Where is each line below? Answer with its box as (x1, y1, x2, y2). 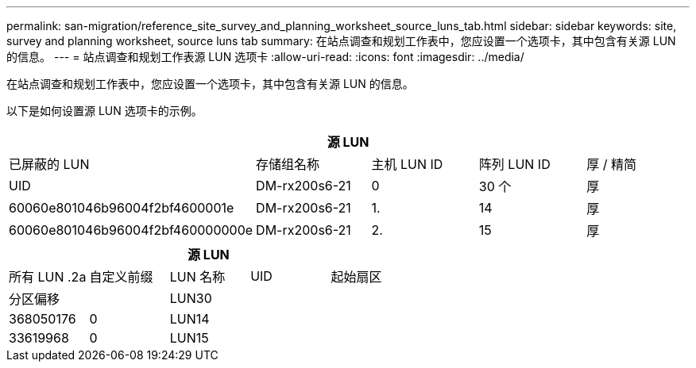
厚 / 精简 (586, 156, 636, 172)
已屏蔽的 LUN (9, 156, 90, 172)
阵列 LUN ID (478, 156, 551, 172)
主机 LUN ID (371, 156, 443, 172)
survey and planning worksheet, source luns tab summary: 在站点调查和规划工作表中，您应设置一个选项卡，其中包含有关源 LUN (6, 34, 676, 48)
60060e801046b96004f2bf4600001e (9, 200, 234, 216)
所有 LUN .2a (9, 269, 87, 285)
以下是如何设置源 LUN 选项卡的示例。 (6, 104, 203, 117)
